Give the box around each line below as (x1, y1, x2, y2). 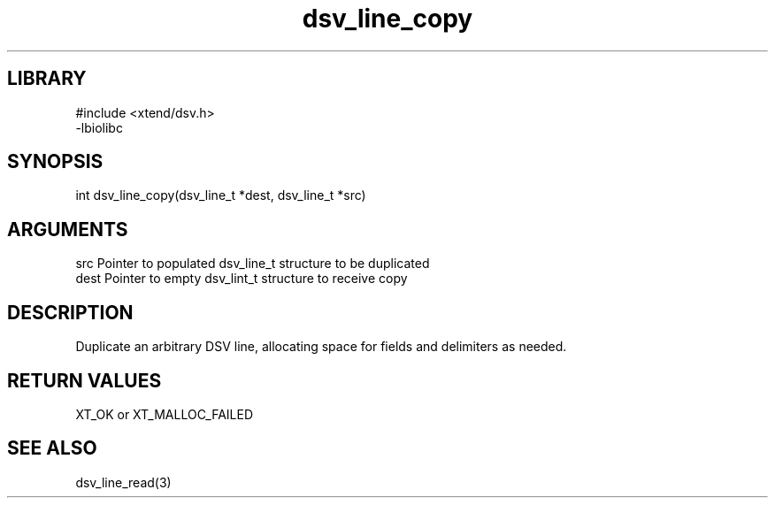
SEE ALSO (7, 437, 97, 460)
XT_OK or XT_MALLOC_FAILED (75, 406, 254, 422)
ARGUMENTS (7, 218, 128, 241)
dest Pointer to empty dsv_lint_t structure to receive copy (75, 271, 408, 287)
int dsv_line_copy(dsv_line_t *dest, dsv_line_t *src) (75, 187, 366, 203)
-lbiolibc (75, 119, 123, 135)
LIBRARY (7, 67, 87, 90)
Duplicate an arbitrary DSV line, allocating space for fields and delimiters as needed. (75, 339, 567, 355)
